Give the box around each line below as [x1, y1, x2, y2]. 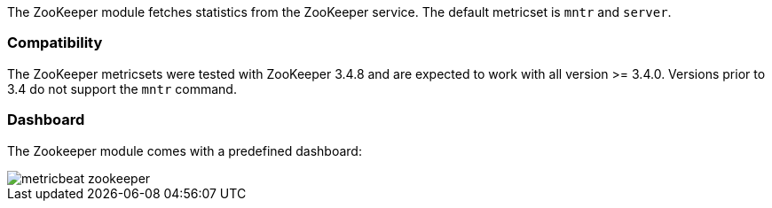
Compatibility [7, 34, 103, 52]
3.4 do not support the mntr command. [7, 81, 237, 96]
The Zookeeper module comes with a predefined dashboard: [7, 143, 362, 158]
